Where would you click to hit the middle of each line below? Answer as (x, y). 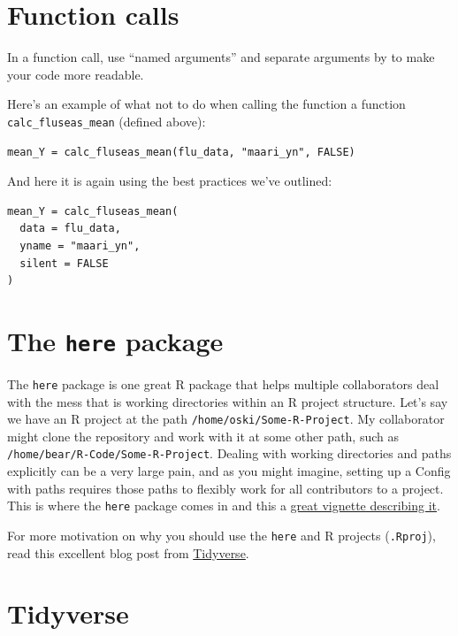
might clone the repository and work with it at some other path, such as (203, 436)
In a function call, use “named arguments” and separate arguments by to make (221, 57)
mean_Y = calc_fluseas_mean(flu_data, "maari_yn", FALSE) (181, 152)
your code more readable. (76, 74)
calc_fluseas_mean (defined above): (107, 121)
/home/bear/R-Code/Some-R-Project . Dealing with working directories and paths (229, 453)
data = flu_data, (70, 229)
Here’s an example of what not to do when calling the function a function (206, 104)
